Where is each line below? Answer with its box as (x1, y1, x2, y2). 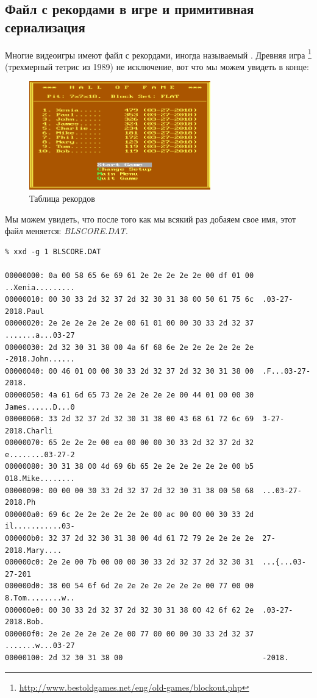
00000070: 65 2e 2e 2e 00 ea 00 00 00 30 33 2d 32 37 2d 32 (5, 438, 254, 447)
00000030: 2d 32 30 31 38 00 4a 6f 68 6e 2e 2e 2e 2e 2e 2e (5, 343, 254, 352)
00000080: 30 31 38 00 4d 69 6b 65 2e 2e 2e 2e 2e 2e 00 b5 (5, 462, 254, 471)
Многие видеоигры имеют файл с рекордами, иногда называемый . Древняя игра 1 (5, 46, 312, 61)
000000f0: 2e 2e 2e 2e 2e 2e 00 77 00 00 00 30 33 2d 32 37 (5, 629, 254, 638)
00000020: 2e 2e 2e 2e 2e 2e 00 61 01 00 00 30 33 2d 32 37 (5, 319, 254, 328)
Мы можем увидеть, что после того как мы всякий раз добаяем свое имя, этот (5, 212, 296, 225)
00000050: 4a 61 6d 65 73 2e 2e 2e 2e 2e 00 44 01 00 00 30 (5, 390, 254, 399)
